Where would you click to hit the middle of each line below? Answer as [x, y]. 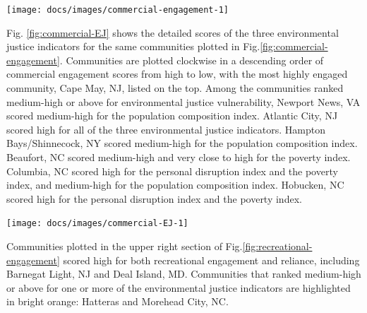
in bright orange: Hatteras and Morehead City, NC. [118, 301]
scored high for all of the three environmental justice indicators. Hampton [166, 129]
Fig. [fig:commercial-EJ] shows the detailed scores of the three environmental [173, 32]
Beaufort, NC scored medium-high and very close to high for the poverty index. [179, 157]
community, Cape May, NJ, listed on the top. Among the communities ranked [175, 88]
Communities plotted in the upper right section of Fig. [125, 246]
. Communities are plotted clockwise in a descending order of [192, 60]
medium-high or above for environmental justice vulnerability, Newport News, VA [183, 101]
